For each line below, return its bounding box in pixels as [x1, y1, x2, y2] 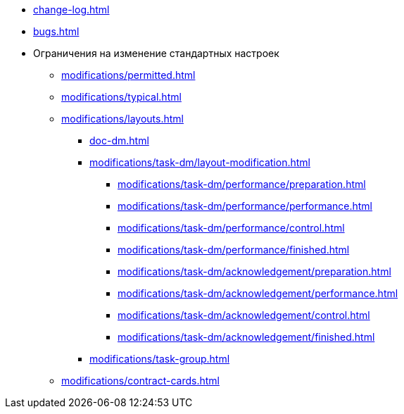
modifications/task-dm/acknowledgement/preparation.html [118, 265, 391, 277]
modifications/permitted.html [61, 69, 196, 81]
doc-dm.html [89, 134, 149, 146]
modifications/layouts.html [61, 113, 184, 125]
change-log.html [33, 4, 110, 15]
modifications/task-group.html [89, 353, 230, 365]
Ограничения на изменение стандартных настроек [33, 47, 279, 59]
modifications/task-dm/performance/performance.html [118, 200, 372, 212]
